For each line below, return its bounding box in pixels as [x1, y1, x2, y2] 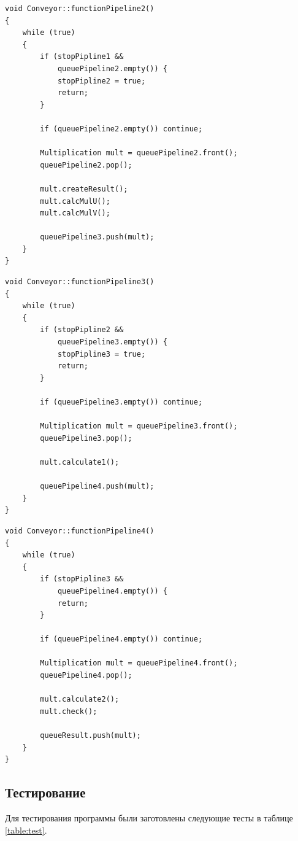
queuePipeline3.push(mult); [40, 233, 155, 242]
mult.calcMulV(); [40, 209, 110, 218]
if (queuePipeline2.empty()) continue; [40, 124, 203, 133]
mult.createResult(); [40, 184, 128, 193]
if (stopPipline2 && [40, 325, 124, 335]
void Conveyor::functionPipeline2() [5, 4, 155, 13]
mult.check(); [40, 707, 97, 716]
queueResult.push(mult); [40, 731, 141, 740]
